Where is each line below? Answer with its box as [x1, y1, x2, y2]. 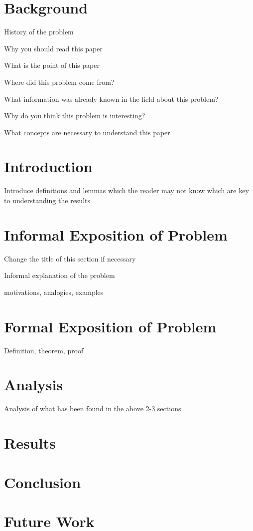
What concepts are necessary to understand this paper [4, 127, 170, 137]
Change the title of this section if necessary [4, 253, 136, 264]
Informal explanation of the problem [4, 270, 115, 280]
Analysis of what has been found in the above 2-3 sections [4, 403, 181, 414]
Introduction [4, 156, 93, 177]
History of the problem [4, 26, 74, 37]
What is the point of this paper [4, 60, 100, 70]
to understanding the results [4, 195, 90, 205]
